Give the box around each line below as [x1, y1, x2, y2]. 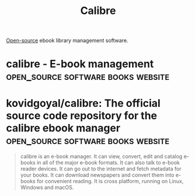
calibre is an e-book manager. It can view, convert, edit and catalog [20, 153, 183, 160]
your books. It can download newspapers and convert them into [20, 171, 175, 178]
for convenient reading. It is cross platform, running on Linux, [37, 178, 184, 185]
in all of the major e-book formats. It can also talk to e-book [37, 159, 180, 166]
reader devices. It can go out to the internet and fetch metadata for [20, 165, 182, 173]
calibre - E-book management [6, 57, 154, 71]
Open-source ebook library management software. [6, 37, 128, 44]
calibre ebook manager [6, 121, 121, 135]
